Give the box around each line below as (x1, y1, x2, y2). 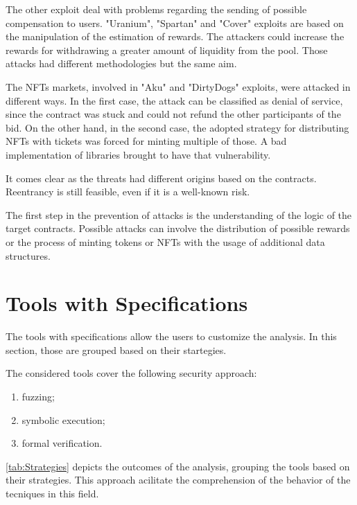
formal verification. (21, 436, 103, 450)
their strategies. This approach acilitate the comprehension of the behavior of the (6, 472, 351, 487)
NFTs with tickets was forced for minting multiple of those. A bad (6, 134, 287, 148)
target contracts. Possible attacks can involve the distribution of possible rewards (6, 221, 350, 236)
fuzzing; (21, 389, 55, 403)
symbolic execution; (21, 412, 105, 427)
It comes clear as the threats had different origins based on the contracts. (6, 170, 317, 185)
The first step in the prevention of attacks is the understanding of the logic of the (6, 207, 352, 222)
